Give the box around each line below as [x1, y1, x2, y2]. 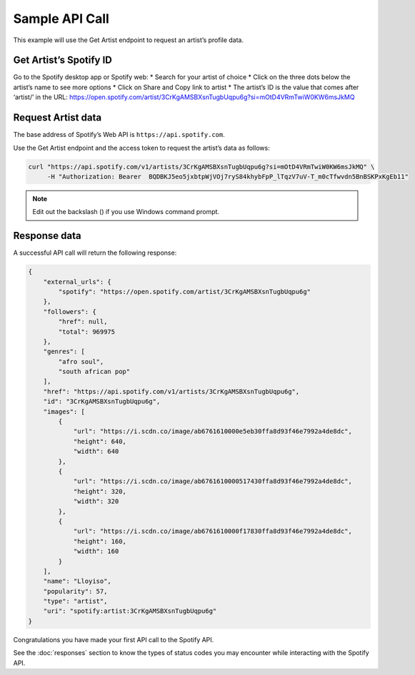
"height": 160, [73, 537, 126, 545]
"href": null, [58, 318, 108, 326]
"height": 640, [73, 437, 126, 445]
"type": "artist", [43, 597, 108, 606]
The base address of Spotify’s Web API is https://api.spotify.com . [13, 131, 225, 139]
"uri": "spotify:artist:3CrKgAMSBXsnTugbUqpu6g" [43, 607, 217, 615]
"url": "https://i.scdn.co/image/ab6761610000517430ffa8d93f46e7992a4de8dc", [73, 477, 353, 485]
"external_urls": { [43, 278, 112, 285]
